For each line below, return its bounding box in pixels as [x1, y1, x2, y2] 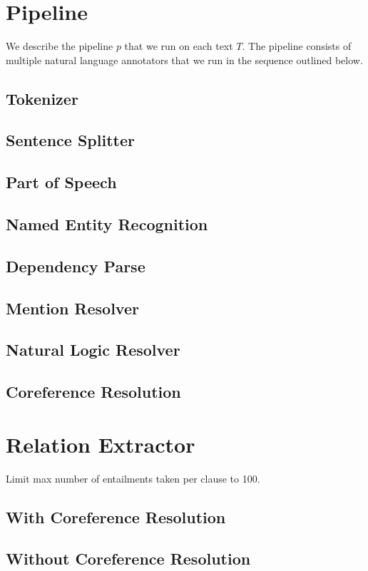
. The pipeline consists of [242, 38, 352, 53]
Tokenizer [6, 87, 78, 109]
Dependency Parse [6, 254, 145, 277]
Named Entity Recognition [6, 213, 208, 235]
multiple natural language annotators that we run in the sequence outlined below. [6, 52, 363, 67]
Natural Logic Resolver [6, 339, 180, 361]
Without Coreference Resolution [6, 547, 251, 570]
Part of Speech [6, 171, 117, 193]
